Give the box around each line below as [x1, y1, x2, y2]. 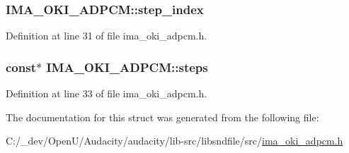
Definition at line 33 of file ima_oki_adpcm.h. [6, 86, 207, 101]
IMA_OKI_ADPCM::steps [46, 58, 208, 75]
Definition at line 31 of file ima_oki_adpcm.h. [6, 28, 207, 43]
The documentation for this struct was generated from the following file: [6, 109, 319, 124]
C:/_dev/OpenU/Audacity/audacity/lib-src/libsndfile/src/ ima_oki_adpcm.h [6, 133, 343, 148]
